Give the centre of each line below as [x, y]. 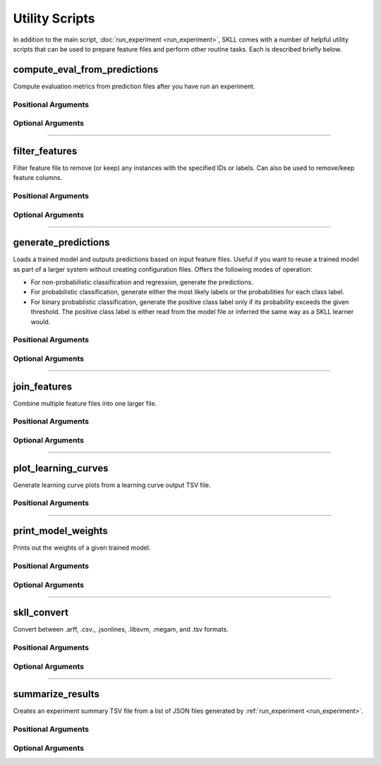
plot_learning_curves [61, 468]
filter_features [45, 151]
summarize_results [56, 694]
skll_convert [41, 613]
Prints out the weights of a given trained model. [82, 548]
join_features [43, 386]
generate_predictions [61, 242]
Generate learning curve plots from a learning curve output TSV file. [112, 485]
